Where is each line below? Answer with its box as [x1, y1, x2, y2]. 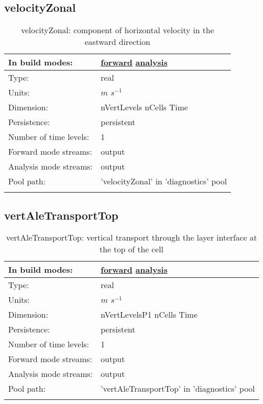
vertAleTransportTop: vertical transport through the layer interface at [6, 231, 257, 244]
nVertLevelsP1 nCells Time [101, 308, 198, 321]
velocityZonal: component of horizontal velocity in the [21, 24, 214, 36]
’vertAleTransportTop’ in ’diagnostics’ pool [101, 383, 255, 395]
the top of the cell [100, 243, 163, 255]
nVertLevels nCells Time [101, 101, 188, 113]
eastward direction [84, 36, 151, 48]
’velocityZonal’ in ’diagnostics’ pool [101, 175, 227, 187]
